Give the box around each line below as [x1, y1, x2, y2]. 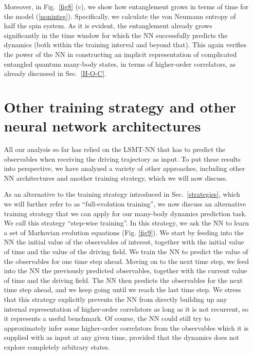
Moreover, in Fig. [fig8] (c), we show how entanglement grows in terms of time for [4, 1, 249, 11]
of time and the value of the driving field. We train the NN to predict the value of [4, 246, 248, 256]
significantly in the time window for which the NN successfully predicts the [4, 30, 228, 40]
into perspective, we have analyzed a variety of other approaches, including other [4, 163, 245, 173]
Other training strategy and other [4, 96, 236, 116]
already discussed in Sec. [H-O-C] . [4, 68, 107, 78]
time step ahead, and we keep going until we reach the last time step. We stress [4, 284, 241, 295]
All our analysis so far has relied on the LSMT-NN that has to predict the [4, 144, 225, 154]
